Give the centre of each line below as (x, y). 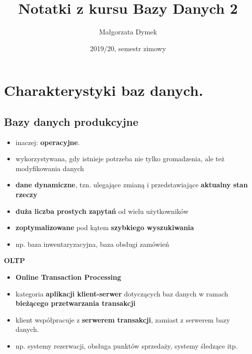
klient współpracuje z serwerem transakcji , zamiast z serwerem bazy (123, 319)
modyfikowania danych (50, 168)
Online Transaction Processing (68, 277)
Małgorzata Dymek (128, 32)
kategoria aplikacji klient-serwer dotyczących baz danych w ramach (122, 293)
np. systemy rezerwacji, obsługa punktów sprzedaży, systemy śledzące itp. (126, 346)
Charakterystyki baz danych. (104, 90)
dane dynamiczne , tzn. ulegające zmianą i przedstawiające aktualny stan (132, 185)
